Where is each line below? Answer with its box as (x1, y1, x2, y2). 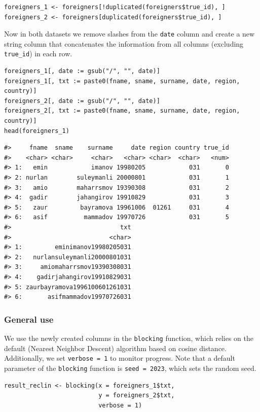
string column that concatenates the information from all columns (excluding (4, 38, 244, 49)
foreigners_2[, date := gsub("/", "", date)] (4, 97, 160, 105)
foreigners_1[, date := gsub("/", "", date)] (4, 67, 160, 75)
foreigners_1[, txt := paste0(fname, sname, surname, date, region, (4, 77, 240, 85)
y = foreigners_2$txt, (98, 392, 175, 399)
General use (4, 313, 54, 325)
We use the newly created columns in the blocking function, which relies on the (4, 332, 253, 343)
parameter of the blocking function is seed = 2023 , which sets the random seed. (4, 362, 256, 373)
